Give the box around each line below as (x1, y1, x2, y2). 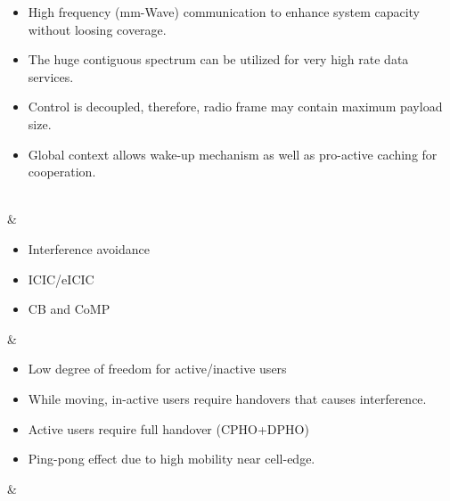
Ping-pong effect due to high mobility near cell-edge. (28, 449, 315, 468)
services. (28, 67, 74, 86)
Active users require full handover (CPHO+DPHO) (28, 419, 309, 438)
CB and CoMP (28, 300, 110, 318)
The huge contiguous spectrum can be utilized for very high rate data (28, 50, 409, 69)
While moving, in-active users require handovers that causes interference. (28, 389, 427, 407)
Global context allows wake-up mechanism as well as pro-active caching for (28, 144, 438, 163)
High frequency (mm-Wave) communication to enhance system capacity (28, 3, 421, 21)
